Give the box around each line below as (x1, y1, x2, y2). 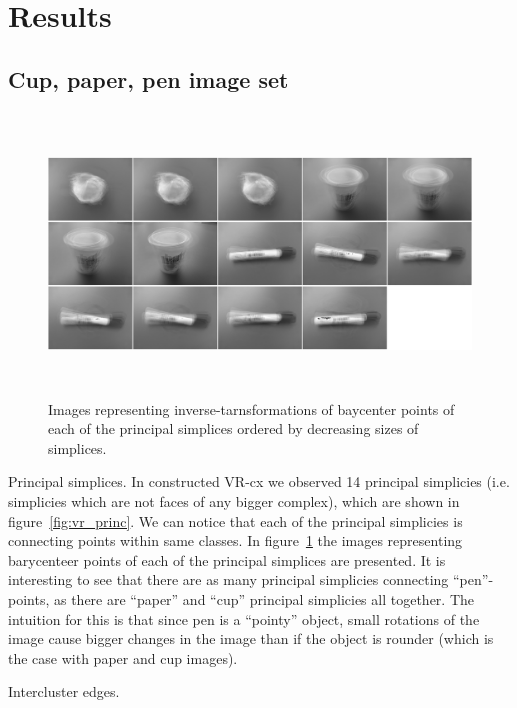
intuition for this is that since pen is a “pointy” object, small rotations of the (8, 608, 480, 629)
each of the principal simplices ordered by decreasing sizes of (48, 418, 419, 439)
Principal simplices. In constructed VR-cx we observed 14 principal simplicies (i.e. (8, 471, 510, 492)
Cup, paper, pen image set (8, 63, 289, 94)
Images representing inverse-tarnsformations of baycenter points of (48, 398, 455, 419)
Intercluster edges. (8, 681, 120, 702)
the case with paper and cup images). (8, 647, 238, 668)
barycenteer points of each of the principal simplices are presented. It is (8, 549, 446, 570)
